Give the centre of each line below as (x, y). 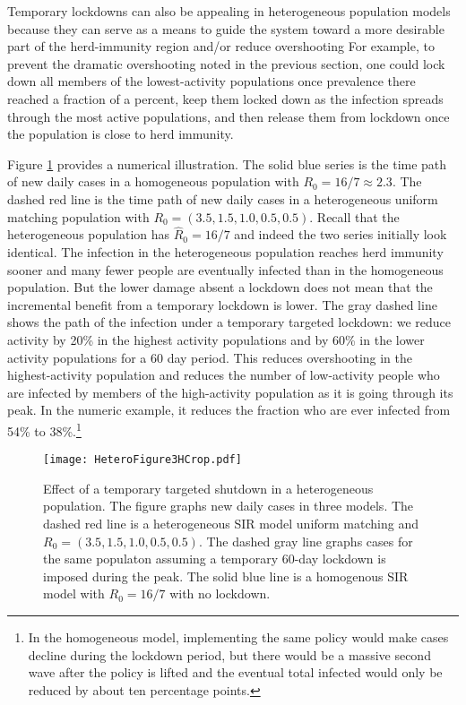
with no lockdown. (220, 593)
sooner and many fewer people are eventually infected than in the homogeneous (225, 269)
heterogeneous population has (89, 234)
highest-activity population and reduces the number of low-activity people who (224, 375)
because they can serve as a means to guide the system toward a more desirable (226, 28)
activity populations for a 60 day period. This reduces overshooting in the (210, 357)
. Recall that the (354, 216)
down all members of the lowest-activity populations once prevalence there (211, 81)
